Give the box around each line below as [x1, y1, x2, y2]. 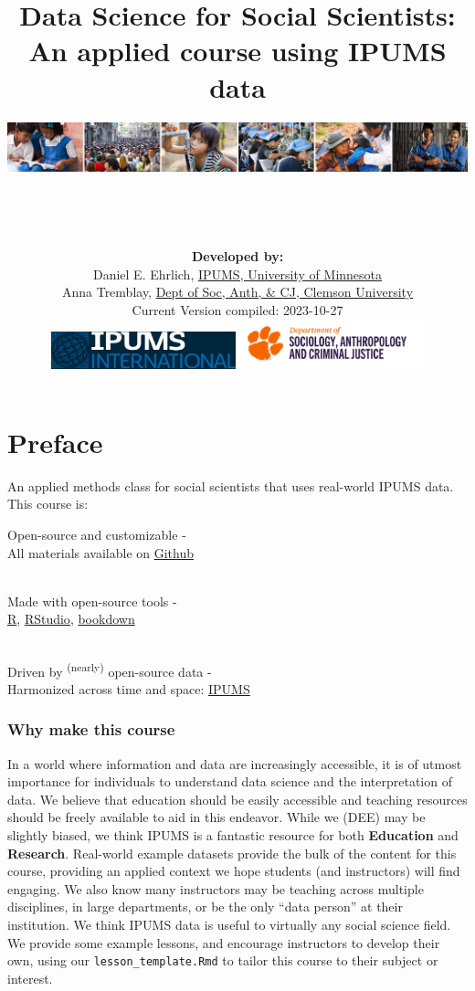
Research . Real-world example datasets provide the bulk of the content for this [7, 843, 457, 862]
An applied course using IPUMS [28, 32, 447, 69]
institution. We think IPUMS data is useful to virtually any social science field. [7, 914, 451, 933]
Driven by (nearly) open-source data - [7, 659, 212, 680]
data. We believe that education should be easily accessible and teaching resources [7, 789, 468, 808]
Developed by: [191, 247, 284, 266]
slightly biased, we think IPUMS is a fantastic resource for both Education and [7, 826, 459, 845]
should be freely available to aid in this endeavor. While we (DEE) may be [7, 807, 426, 827]
